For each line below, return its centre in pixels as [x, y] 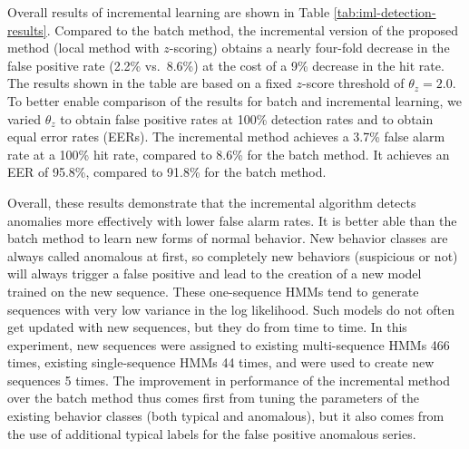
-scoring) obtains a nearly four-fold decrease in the [309, 48]
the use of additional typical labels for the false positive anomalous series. [212, 433]
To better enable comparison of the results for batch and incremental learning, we [234, 100]
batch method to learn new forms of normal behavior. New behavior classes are [228, 238]
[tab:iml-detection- [385, 12]
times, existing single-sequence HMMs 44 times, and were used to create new [221, 362]
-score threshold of [353, 83]
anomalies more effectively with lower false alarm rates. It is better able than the [232, 220]
